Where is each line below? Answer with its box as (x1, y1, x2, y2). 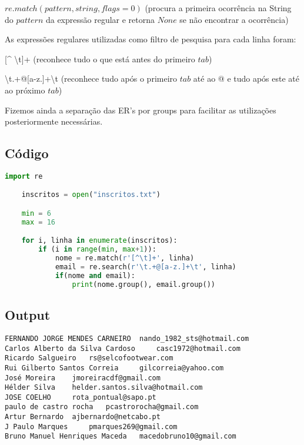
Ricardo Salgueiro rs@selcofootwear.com (5, 354, 173, 363)
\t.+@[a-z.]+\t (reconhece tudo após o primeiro (5, 72, 178, 85)
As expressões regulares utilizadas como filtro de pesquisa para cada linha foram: (5, 33, 296, 45)
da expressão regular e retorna (45, 13, 155, 25)
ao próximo (5, 83, 45, 96)
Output (5, 306, 51, 324)
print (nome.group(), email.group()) (72, 280, 215, 289)
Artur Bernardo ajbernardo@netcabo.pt (5, 413, 161, 421)
